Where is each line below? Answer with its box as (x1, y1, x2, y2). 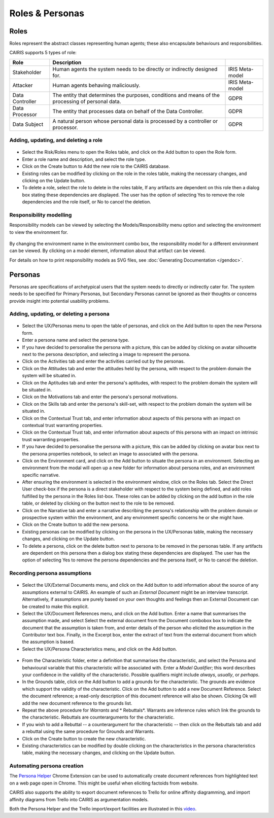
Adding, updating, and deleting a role (9, 137, 103, 144)
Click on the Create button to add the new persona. (22, 521, 129, 527)
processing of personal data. (52, 98, 121, 105)
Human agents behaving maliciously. (52, 82, 141, 89)
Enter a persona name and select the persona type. (22, 337, 129, 343)
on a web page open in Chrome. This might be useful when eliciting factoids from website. (9, 780, 199, 786)
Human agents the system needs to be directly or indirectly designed (52, 65, 218, 73)
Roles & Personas (9, 8, 85, 19)
